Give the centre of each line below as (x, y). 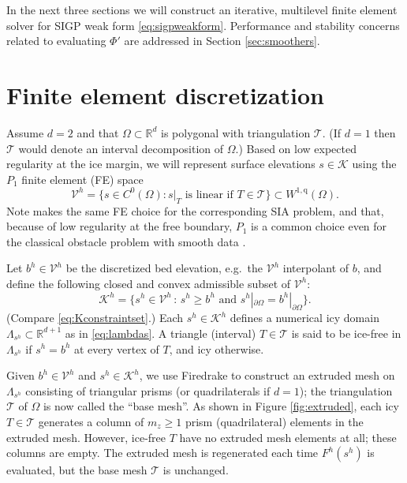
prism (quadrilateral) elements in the (274, 421)
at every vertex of (116, 348)
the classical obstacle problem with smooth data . (126, 241)
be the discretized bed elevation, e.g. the (164, 268)
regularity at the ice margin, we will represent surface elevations (161, 164)
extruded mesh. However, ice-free (86, 437)
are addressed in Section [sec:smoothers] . (222, 41)
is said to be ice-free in (346, 333)
